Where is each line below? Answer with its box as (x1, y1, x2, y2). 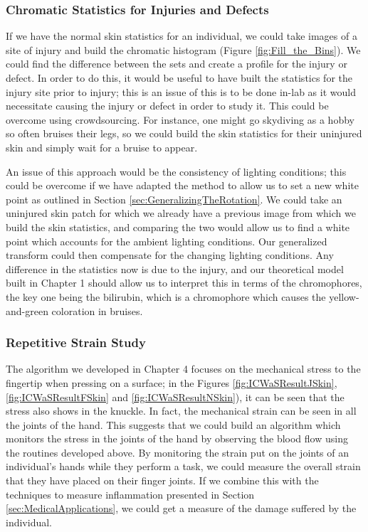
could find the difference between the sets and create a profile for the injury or (6, 56, 347, 71)
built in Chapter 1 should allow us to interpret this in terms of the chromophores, (6, 275, 362, 290)
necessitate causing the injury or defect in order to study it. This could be (6, 98, 329, 113)
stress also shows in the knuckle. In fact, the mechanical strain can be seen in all (6, 403, 357, 418)
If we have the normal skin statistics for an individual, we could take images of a (6, 28, 357, 43)
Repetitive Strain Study (6, 334, 146, 351)
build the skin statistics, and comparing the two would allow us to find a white (6, 219, 350, 234)
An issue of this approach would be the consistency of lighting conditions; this (6, 164, 347, 179)
